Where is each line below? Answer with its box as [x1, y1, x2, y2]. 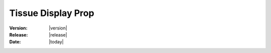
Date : [9, 39, 21, 45]
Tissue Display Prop [9, 7, 95, 18]
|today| [49, 39, 64, 45]
